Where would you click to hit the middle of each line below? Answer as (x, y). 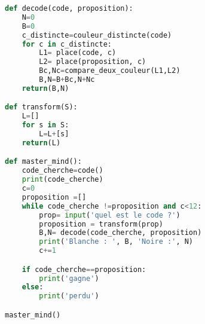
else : (33, 287)
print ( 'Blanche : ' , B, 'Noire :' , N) (116, 242)
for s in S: (45, 125)
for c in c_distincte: (67, 44)
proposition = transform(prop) (101, 224)
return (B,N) (45, 88)
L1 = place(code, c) (78, 53)
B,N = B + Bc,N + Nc (67, 80)
